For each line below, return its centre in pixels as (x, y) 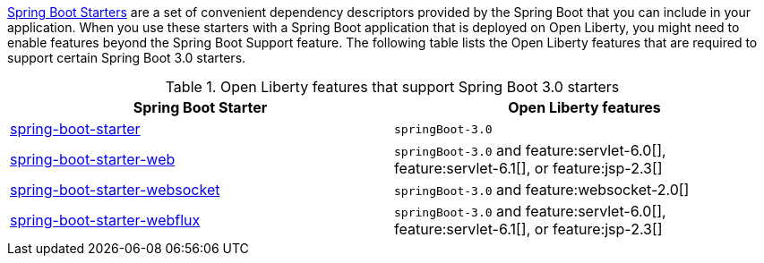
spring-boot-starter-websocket (115, 190)
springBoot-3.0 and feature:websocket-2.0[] (542, 190)
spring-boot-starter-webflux (105, 220)
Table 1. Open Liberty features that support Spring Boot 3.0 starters (392, 87)
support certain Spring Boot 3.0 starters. (127, 58)
